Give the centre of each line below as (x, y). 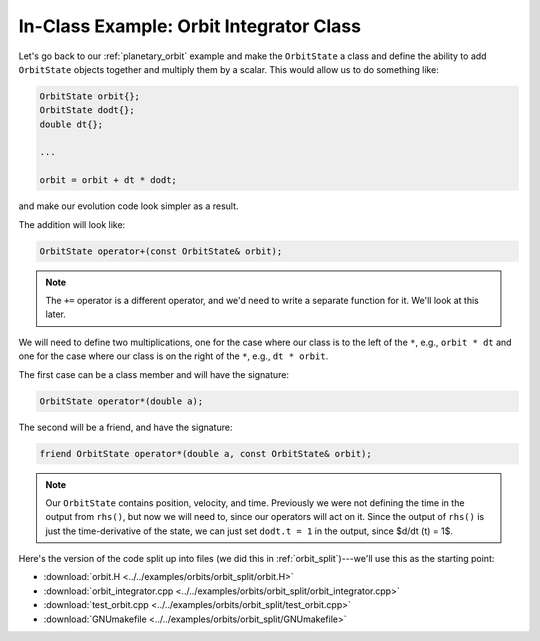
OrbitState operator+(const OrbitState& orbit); (161, 251)
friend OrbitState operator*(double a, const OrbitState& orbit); (205, 453)
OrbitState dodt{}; (87, 110)
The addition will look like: (72, 224)
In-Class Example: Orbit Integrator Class (190, 26)
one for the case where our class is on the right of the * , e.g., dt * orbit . (173, 356)
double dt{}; (71, 124)
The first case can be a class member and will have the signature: (154, 374)
